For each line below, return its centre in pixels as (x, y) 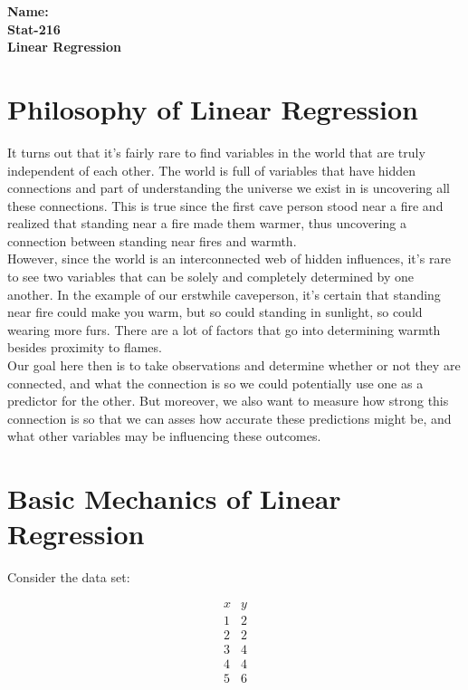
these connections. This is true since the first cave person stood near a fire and (225, 205)
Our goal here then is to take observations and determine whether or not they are (234, 365)
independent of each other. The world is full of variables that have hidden (212, 170)
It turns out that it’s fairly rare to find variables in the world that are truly (216, 152)
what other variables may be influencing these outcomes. (164, 436)
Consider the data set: (69, 577)
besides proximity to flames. (85, 347)
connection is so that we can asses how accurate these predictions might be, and (229, 418)
